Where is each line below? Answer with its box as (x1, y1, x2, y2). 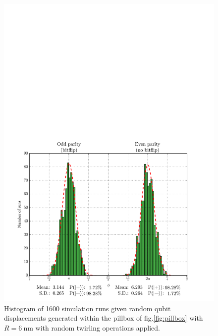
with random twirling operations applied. (35, 322, 160, 333)
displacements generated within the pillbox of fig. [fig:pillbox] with (4, 313, 203, 323)
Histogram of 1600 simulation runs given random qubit (4, 303, 171, 313)
